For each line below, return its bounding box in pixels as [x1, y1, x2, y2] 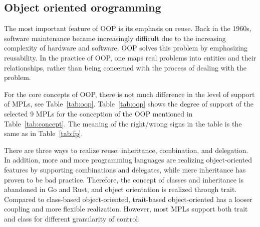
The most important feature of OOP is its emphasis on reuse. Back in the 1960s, [4, 23, 251, 33]
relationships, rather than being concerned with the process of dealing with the [4, 62, 246, 72]
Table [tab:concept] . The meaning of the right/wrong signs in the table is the [4, 118, 242, 128]
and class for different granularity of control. [4, 213, 140, 223]
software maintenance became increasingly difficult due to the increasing [4, 32, 226, 43]
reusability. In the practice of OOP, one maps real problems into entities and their [4, 52, 256, 62]
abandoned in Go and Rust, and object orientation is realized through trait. [4, 184, 237, 194]
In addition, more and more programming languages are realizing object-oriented [4, 154, 252, 165]
